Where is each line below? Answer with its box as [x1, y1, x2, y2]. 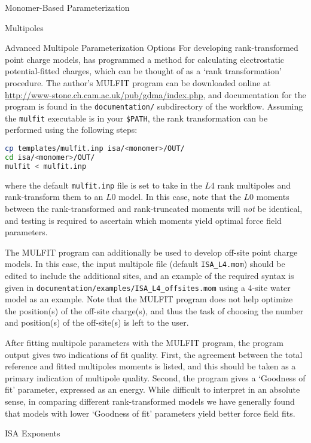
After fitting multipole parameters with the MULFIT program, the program [5, 336, 283, 348]
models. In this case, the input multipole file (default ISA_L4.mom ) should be [5, 257, 285, 270]
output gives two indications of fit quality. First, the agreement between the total [5, 348, 303, 360]
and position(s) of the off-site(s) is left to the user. [5, 316, 189, 329]
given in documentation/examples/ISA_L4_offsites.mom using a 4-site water [5, 281, 291, 293]
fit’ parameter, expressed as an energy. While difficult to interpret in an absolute [5, 383, 300, 396]
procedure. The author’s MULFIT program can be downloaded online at [5, 76, 271, 89]
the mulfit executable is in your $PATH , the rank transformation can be [5, 111, 268, 124]
